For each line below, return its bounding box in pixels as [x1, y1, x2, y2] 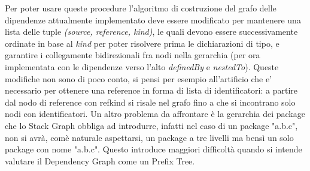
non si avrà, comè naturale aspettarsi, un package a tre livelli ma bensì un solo [5, 131, 294, 143]
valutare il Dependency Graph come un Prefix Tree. [5, 154, 195, 167]
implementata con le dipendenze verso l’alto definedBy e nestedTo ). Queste [5, 60, 279, 73]
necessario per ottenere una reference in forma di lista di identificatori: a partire [5, 84, 298, 97]
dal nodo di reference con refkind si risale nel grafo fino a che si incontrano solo [5, 95, 296, 108]
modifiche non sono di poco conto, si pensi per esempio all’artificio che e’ [5, 72, 272, 85]
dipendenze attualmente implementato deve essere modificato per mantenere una [5, 13, 301, 26]
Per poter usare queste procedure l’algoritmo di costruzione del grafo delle [5, 2, 276, 14]
